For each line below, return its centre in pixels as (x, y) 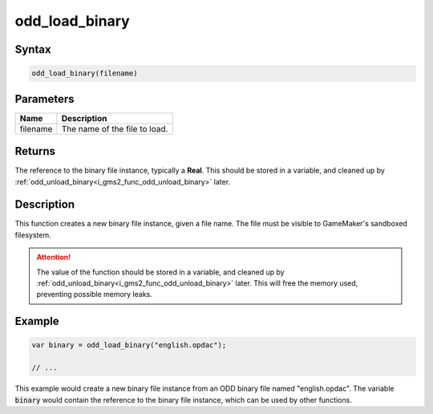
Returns (35, 151)
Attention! (54, 258)
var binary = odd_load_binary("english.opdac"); (129, 345)
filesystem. (33, 235)
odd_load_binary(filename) (85, 73)
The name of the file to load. (115, 128)
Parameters (45, 99)
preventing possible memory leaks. (94, 294)
